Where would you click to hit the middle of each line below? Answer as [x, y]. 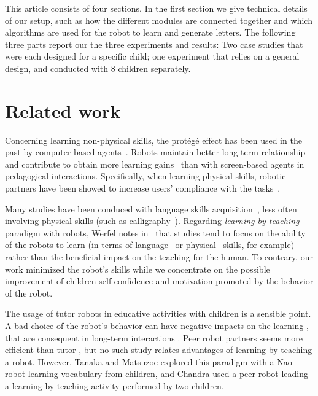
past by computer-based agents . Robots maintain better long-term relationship [155, 152]
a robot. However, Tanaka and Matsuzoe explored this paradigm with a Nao [149, 361]
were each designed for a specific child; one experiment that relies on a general [152, 56]
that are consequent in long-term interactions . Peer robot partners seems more [154, 337]
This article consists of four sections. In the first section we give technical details [156, 8]
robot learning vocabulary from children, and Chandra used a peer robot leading [157, 374]
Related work [63, 110]
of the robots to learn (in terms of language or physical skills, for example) [150, 245]
